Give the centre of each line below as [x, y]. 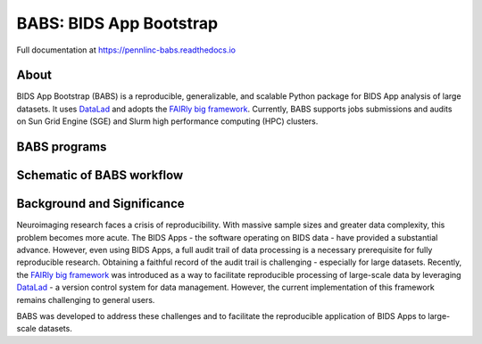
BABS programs [62, 147]
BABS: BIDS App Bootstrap [117, 23]
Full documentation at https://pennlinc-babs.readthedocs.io [126, 50]
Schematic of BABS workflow [100, 175]
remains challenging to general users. [86, 299]
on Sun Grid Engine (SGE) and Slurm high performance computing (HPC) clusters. [167, 121]
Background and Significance [100, 204]
